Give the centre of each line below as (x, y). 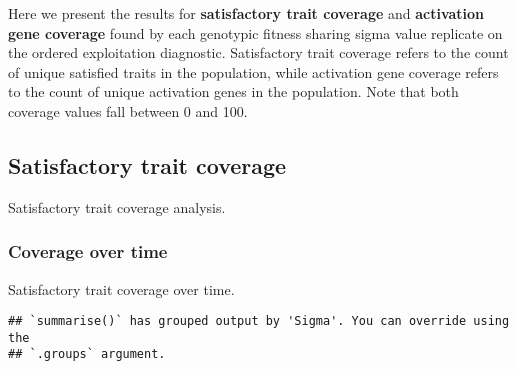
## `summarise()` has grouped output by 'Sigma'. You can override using (259, 321)
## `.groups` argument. (87, 354)
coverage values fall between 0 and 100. (128, 110)
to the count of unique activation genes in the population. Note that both (233, 91)
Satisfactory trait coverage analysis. (117, 206)
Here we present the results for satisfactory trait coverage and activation (246, 13)
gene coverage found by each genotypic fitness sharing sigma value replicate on (255, 32)
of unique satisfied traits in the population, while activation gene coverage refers (253, 71)
